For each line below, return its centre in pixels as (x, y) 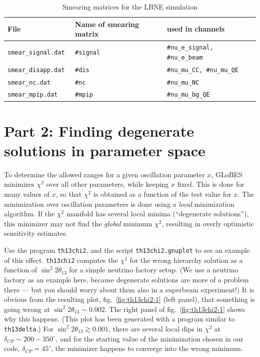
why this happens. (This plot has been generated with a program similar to (119, 319)
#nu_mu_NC (183, 82)
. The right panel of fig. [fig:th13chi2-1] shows (175, 309)
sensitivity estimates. (36, 233)
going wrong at (27, 309)
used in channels (196, 29)
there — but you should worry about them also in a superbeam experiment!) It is (129, 289)
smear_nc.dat (29, 82)
